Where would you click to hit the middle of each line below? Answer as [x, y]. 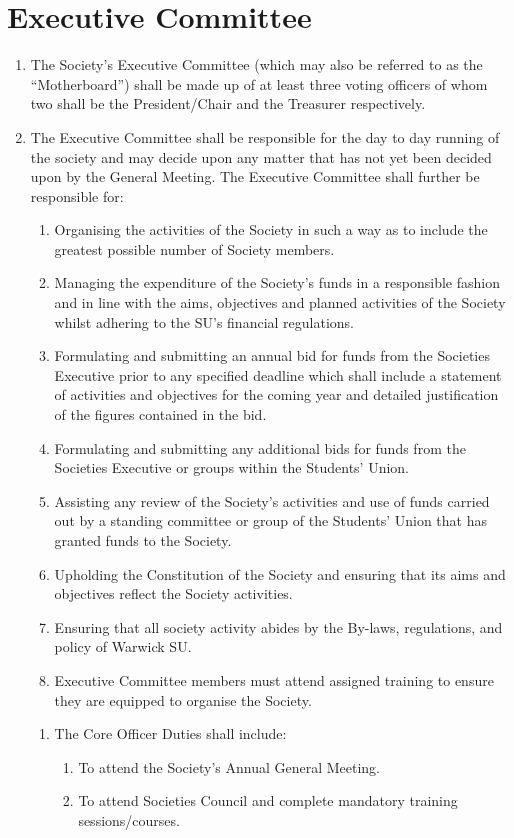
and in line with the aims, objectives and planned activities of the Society [280, 302]
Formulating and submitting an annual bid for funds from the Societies [272, 355]
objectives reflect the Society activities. [173, 593]
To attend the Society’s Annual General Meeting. [229, 766]
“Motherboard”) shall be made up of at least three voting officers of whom [259, 83]
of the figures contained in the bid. [160, 414]
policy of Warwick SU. [123, 646]
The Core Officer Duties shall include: [170, 733]
